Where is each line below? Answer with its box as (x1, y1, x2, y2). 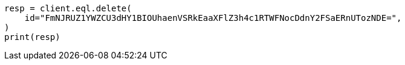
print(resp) (4, 32, 60, 42)
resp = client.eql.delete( (4, 4, 132, 13)
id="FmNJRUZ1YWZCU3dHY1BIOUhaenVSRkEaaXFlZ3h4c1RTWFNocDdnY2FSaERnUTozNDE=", (24, 13, 402, 23)
